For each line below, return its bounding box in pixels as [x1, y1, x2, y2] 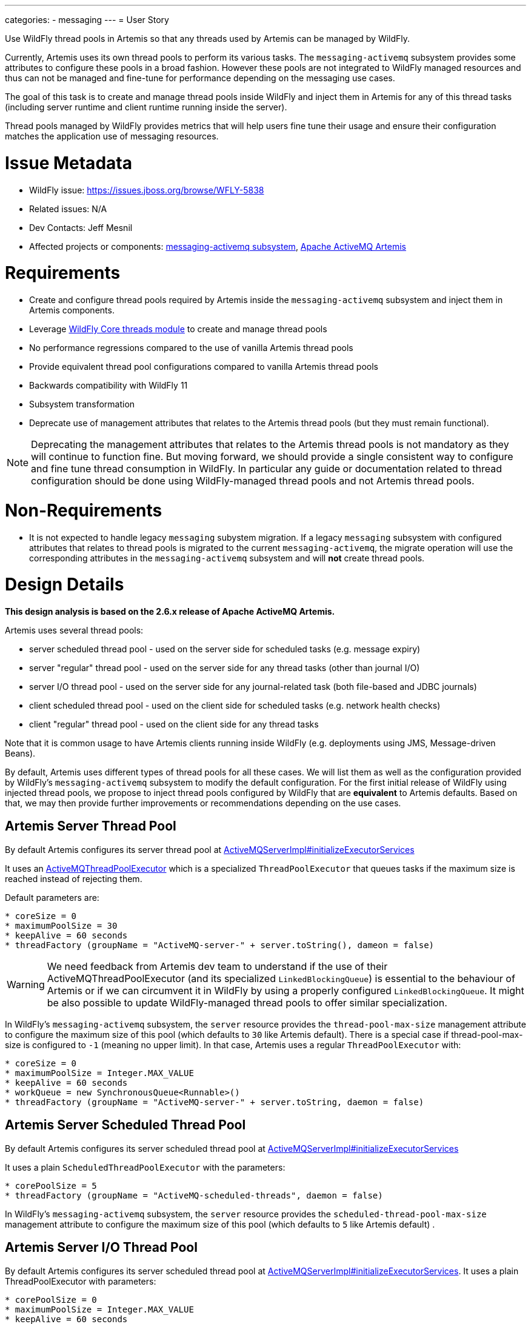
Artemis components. [29, 305, 115, 315]
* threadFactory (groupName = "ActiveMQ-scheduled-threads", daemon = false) [5, 1190, 383, 1200]
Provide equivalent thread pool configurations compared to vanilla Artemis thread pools [29, 361, 378, 372]
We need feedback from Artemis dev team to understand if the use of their [47, 960, 388, 972]
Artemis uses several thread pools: [5, 625, 144, 635]
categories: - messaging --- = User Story [5, 15, 169, 25]
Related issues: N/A [29, 203, 107, 214]
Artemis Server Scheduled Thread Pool [5, 1117, 246, 1133]
